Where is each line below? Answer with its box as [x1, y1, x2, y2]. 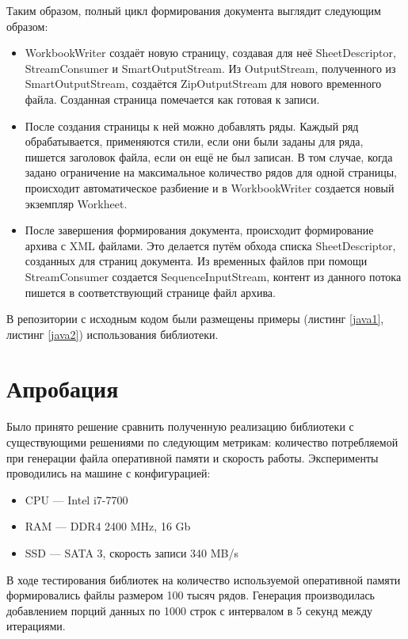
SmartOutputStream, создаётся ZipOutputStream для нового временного [25, 75, 382, 92]
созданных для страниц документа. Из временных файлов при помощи [25, 253, 368, 269]
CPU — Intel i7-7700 [25, 491, 128, 508]
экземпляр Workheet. [25, 195, 128, 211]
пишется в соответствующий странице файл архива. [25, 283, 276, 300]
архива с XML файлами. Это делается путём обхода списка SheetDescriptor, [25, 237, 396, 253]
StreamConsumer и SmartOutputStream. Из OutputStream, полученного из [25, 59, 396, 76]
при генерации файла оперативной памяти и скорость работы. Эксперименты [6, 449, 379, 466]
